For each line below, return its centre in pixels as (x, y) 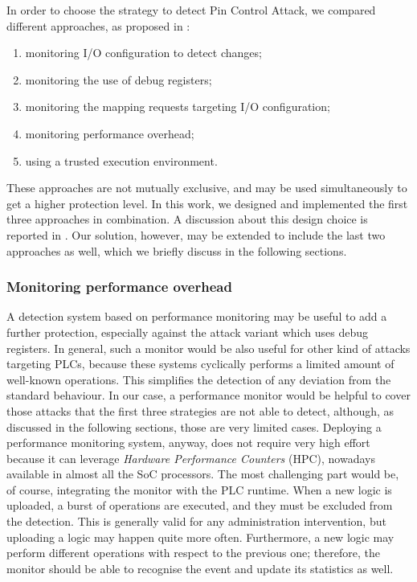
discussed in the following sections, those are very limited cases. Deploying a (194, 426)
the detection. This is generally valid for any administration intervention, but (196, 521)
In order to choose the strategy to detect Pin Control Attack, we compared (191, 10)
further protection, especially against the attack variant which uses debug (188, 332)
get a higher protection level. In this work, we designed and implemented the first (207, 203)
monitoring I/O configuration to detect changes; (143, 53)
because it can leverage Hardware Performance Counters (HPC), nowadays (191, 458)
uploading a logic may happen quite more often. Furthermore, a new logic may (200, 537)
